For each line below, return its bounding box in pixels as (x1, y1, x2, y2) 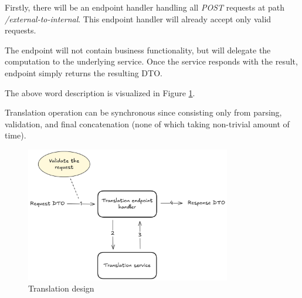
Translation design (28, 282, 94, 294)
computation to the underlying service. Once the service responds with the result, (5, 55, 298, 67)
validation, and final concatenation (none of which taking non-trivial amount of (5, 117, 290, 130)
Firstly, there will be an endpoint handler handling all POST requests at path (5, 1, 285, 13)
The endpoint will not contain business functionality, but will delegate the (5, 43, 271, 56)
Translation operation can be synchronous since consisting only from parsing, (5, 106, 282, 118)
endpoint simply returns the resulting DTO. (5, 66, 162, 79)
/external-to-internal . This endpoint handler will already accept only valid (5, 12, 272, 25)
